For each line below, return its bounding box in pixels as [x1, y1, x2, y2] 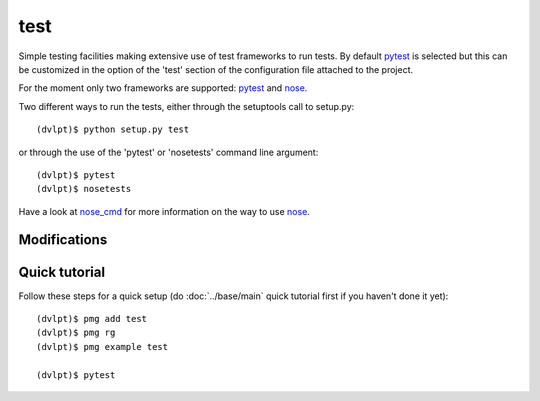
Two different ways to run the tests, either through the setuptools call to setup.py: [18, 100, 355, 112]
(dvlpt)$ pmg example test [36, 341, 169, 352]
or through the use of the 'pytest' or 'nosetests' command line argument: [18, 146, 319, 158]
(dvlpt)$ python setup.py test [36, 124, 190, 135]
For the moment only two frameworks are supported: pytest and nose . [18, 82, 308, 94]
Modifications [18, 231, 108, 249]
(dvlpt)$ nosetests [36, 183, 132, 195]
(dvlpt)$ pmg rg [36, 327, 116, 339]
